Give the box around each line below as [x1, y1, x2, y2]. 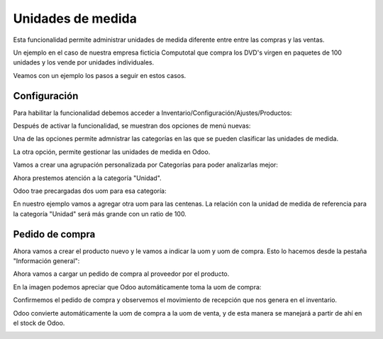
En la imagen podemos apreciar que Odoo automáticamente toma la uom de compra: [13, 282, 262, 291]
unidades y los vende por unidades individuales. [13, 58, 155, 67]
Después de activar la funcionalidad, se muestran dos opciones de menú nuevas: [13, 121, 251, 130]
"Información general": [13, 257, 80, 265]
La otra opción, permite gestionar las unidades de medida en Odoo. [13, 148, 211, 156]
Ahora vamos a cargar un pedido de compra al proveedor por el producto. [13, 269, 230, 278]
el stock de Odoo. [13, 319, 65, 327]
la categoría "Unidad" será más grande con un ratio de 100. [13, 209, 187, 218]
